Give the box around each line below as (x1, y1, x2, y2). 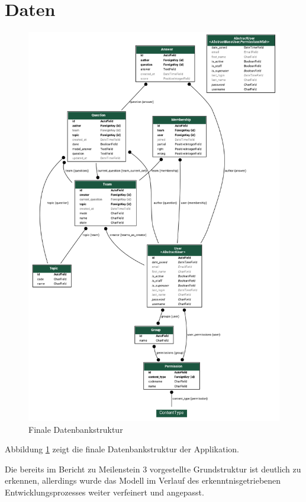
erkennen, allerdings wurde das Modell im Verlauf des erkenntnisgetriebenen (5, 474, 281, 487)
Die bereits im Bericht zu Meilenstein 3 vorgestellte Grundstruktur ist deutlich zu (5, 462, 301, 475)
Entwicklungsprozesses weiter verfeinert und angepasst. (5, 485, 204, 498)
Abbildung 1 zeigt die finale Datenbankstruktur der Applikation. (5, 443, 239, 455)
